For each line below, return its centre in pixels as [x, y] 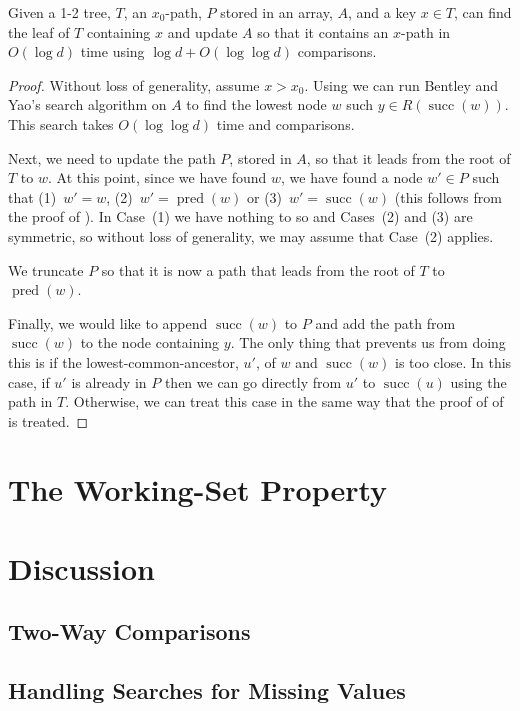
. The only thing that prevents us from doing [368, 342]
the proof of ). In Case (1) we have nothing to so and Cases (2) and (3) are [240, 216]
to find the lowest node [256, 104]
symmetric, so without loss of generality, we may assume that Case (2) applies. [251, 235]
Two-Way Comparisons [129, 631]
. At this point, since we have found [157, 177]
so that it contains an [323, 31]
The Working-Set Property [198, 489]
